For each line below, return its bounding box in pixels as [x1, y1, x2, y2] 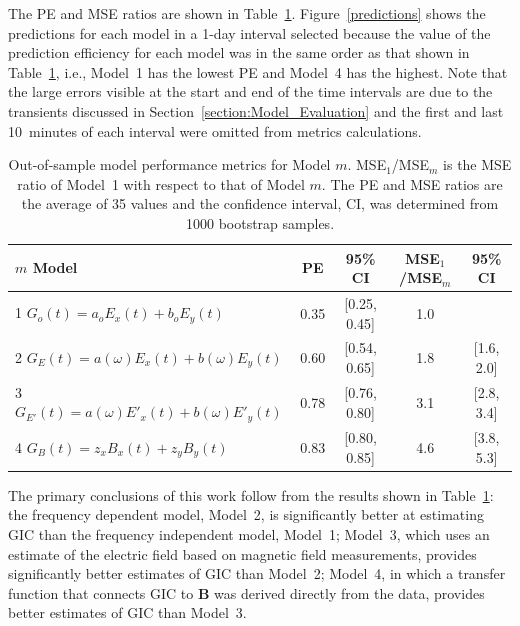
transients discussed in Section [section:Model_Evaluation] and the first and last [8, 100, 504, 121]
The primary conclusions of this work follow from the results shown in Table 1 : [8, 484, 494, 505]
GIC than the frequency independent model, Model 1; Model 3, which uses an [8, 524, 490, 545]
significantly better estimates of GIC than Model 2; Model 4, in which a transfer [8, 563, 506, 584]
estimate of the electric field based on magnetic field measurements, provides [8, 543, 477, 564]
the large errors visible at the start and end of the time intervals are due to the [8, 81, 493, 102]
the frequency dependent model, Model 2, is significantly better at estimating [8, 504, 484, 525]
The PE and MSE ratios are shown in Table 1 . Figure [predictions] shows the [8, 3, 486, 23]
